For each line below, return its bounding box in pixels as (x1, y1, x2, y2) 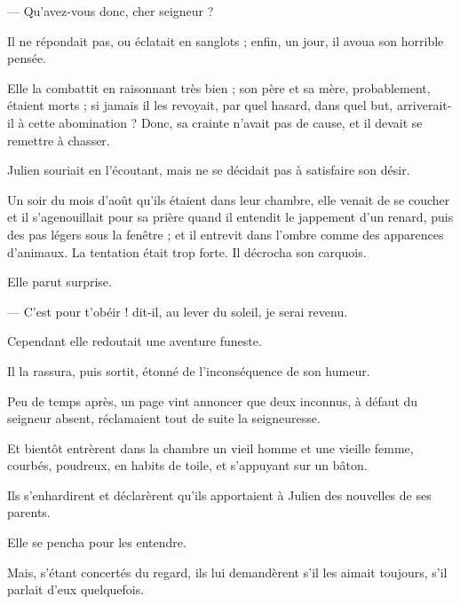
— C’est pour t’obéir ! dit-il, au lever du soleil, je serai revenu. (7, 302, 348, 320)
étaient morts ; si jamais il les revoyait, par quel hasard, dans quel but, (7, 96, 393, 114)
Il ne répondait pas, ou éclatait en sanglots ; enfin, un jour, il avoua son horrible (7, 31, 444, 50)
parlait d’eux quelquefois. (7, 580, 145, 599)
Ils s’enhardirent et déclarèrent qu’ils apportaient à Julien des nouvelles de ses (7, 485, 432, 504)
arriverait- (396, 96, 452, 114)
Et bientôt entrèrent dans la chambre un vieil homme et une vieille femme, (7, 438, 414, 457)
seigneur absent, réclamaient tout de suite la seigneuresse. (7, 409, 321, 428)
